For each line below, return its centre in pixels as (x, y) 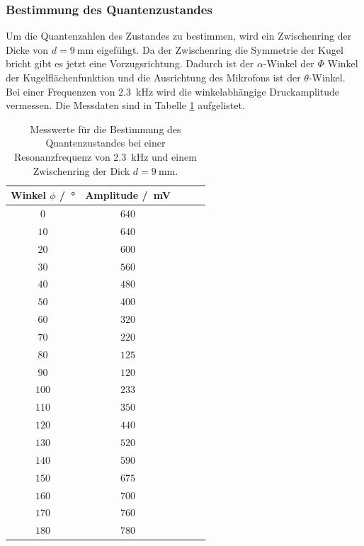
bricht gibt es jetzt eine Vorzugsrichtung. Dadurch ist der (130, 63)
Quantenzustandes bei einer (106, 143)
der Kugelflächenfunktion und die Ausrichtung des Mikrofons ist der (153, 77)
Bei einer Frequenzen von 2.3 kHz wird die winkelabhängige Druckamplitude (172, 91)
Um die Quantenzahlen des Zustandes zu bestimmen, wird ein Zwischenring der (179, 36)
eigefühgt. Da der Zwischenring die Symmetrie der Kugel (220, 49)
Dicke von (27, 49)
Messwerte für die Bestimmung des (106, 129)
